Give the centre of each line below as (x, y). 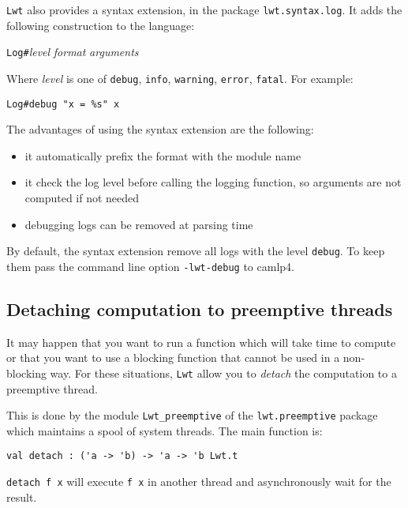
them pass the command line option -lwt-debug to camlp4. (150, 266)
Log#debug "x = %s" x (63, 104)
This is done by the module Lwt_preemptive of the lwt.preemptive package (192, 415)
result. (22, 497)
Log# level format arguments (73, 52)
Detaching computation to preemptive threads (200, 309)
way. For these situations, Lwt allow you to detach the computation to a (223, 373)
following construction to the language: (101, 25)
